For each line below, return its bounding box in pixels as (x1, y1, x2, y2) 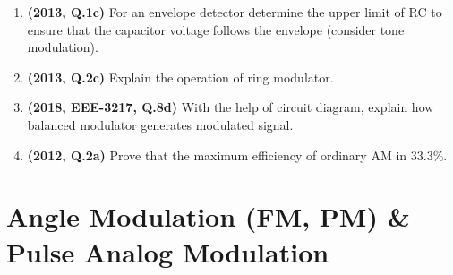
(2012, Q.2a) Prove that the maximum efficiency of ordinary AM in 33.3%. (27, 145, 448, 164)
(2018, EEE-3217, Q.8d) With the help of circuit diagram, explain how (27, 98, 434, 116)
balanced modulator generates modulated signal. (27, 115, 294, 133)
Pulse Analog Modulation (6, 233, 329, 270)
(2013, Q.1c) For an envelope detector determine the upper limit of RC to (27, 3, 442, 21)
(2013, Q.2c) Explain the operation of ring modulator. (27, 67, 334, 86)
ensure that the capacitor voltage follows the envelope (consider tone (27, 20, 405, 39)
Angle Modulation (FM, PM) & (6, 198, 410, 235)
